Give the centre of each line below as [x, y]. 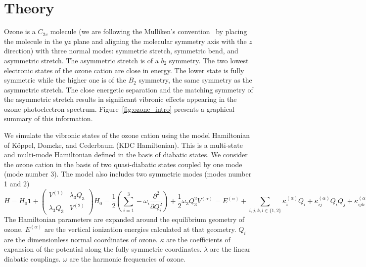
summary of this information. [48, 118]
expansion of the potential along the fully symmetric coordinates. [103, 249]
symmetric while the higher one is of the [65, 80]
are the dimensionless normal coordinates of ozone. [81, 239]
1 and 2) [17, 184]
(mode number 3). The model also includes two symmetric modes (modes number [128, 174]
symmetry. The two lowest [209, 60]
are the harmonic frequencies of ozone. [128, 258]
